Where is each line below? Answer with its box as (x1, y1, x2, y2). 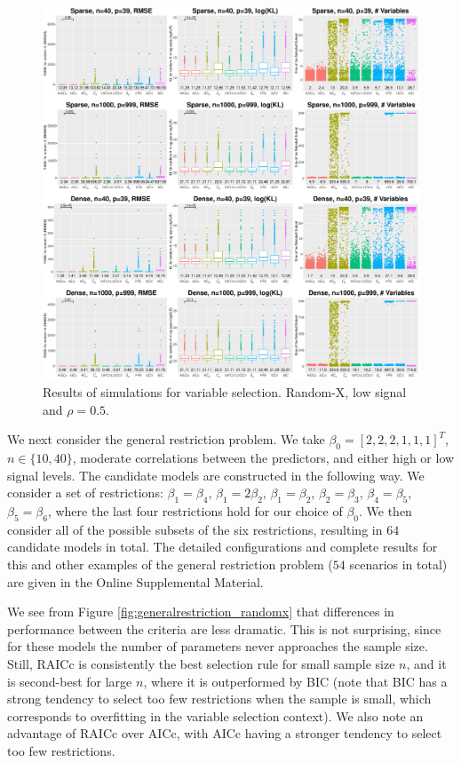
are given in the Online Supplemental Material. (7, 572, 264, 591)
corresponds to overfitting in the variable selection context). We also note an (7, 706, 424, 725)
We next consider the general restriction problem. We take (7, 430, 325, 449)
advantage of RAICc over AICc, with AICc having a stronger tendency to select (7, 724, 442, 743)
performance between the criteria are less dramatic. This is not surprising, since (7, 619, 441, 638)
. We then (359, 502, 412, 520)
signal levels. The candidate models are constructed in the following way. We (7, 465, 425, 484)
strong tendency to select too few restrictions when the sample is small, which (7, 689, 432, 708)
